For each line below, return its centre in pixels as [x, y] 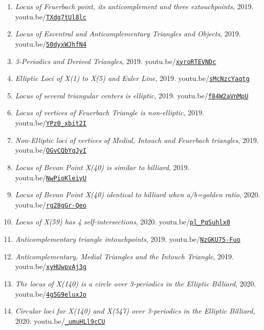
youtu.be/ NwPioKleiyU [51, 177]
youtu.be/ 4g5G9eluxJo [51, 293]
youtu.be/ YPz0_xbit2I [51, 123]
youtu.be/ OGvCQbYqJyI [51, 150]
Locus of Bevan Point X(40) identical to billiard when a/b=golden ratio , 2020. [138, 194]
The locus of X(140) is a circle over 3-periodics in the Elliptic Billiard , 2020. [136, 284]
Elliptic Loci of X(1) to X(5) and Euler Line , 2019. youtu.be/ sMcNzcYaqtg [132, 78]
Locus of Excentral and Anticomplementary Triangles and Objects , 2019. [128, 34]
